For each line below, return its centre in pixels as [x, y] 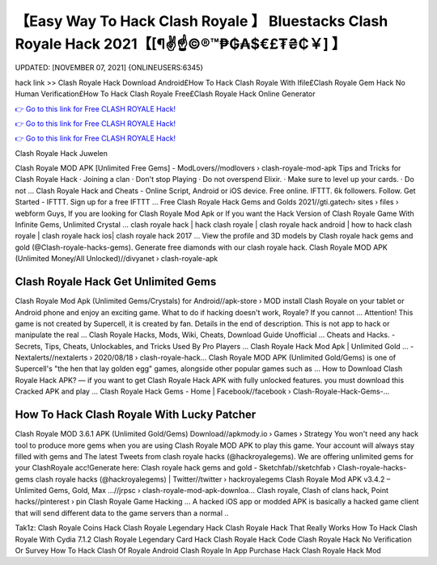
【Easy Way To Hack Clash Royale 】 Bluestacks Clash [202, 21]
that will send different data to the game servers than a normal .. [122, 512]
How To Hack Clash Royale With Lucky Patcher [136, 415]
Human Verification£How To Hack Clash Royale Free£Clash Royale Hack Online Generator [165, 94]
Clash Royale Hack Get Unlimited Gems [116, 282]
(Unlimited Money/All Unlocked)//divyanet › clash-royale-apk [117, 259]
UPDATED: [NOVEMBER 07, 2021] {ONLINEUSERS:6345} [109, 68]
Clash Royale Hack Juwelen [62, 153]
